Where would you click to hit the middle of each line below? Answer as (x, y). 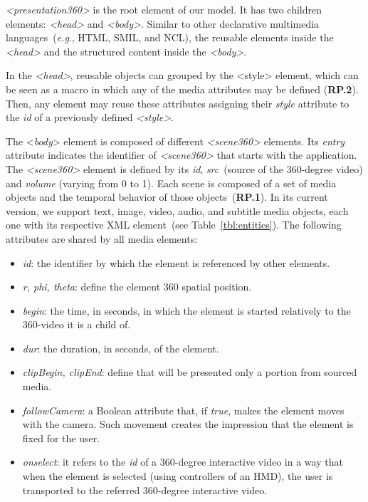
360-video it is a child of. (77, 324)
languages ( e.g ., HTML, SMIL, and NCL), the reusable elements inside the (170, 37)
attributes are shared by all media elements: (102, 238)
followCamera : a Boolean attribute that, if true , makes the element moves (183, 410)
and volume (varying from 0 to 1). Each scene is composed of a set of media (171, 183)
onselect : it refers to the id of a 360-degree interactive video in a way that (183, 462)
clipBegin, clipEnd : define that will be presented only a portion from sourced (190, 372)
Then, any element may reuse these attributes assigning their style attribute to (178, 103)
